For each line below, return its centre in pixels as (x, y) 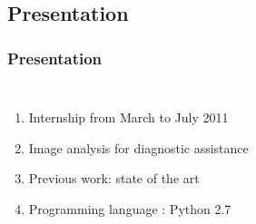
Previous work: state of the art (114, 178)
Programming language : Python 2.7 (130, 208)
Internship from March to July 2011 (128, 117)
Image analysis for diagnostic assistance (138, 147)
